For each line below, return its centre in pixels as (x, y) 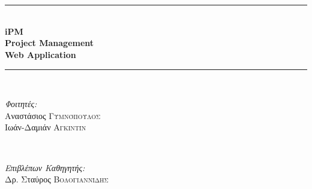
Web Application (40, 54)
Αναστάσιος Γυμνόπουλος (53, 115)
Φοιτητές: (21, 104)
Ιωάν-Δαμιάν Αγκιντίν (46, 127)
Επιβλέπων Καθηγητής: (45, 167)
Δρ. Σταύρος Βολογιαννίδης (57, 179)
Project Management (49, 43)
